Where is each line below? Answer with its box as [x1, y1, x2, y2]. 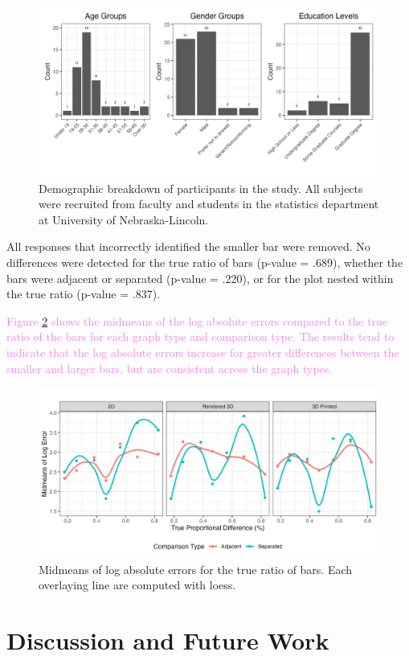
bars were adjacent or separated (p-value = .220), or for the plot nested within [6, 269, 394, 286]
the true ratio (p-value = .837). [6, 285, 161, 302]
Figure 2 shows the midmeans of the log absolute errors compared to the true [6, 312, 388, 329]
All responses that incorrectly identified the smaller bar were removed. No [6, 238, 370, 255]
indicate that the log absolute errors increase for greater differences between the [6, 343, 399, 360]
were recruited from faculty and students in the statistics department [39, 195, 379, 212]
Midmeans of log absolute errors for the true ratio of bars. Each [39, 560, 353, 577]
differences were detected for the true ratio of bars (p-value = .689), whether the [6, 253, 403, 270]
